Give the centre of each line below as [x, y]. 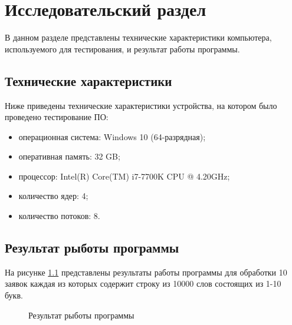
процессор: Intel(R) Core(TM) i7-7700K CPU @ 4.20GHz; [124, 176]
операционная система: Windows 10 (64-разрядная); [112, 136]
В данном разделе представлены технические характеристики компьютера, [138, 37]
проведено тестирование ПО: [57, 117]
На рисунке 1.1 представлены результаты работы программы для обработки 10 [146, 272]
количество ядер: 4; [53, 196]
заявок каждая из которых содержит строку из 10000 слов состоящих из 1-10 [143, 283]
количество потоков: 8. [59, 216]
